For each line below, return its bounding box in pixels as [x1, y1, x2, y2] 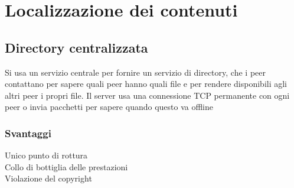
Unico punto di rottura [5, 149, 88, 161]
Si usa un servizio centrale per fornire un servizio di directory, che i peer [5, 66, 266, 78]
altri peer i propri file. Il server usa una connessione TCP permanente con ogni [5, 89, 290, 101]
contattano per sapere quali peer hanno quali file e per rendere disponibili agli [5, 77, 288, 90]
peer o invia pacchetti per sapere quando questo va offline [5, 101, 213, 113]
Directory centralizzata [5, 38, 148, 56]
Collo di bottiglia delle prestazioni [5, 160, 128, 173]
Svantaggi [5, 125, 51, 140]
